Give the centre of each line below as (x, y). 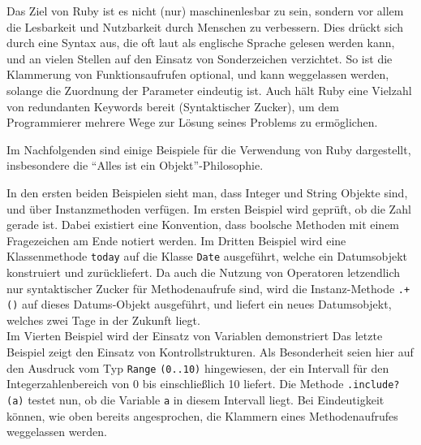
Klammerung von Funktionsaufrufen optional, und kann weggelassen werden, (198, 74)
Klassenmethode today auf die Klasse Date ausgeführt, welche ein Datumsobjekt (207, 256)
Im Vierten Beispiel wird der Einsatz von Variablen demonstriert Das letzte (195, 336)
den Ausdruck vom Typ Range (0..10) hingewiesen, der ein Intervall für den (198, 367)
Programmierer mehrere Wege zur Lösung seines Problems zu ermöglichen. (192, 122)
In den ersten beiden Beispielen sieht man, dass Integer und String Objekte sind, (207, 192)
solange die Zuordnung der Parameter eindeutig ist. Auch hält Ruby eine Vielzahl (209, 90)
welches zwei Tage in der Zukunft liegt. (103, 320)
